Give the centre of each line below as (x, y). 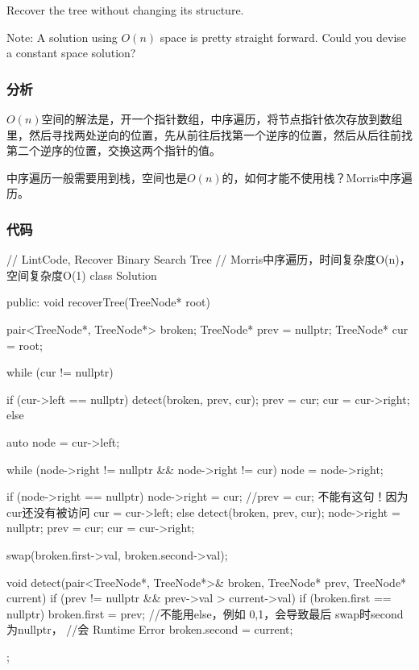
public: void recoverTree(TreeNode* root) (108, 302)
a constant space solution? (71, 53)
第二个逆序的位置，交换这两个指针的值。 (114, 150)
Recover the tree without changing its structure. (125, 10)
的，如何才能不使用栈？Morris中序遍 (317, 177)
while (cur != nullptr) (60, 372)
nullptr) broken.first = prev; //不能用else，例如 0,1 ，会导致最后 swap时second (205, 613)
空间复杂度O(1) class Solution (82, 275)
